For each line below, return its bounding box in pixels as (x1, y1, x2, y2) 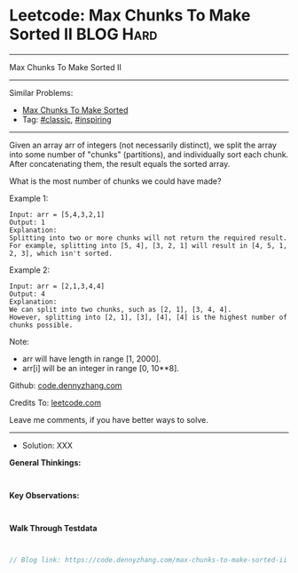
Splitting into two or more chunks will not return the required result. (9, 233, 288, 243)
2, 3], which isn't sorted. (9, 249, 114, 258)
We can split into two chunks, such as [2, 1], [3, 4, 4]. (9, 305, 232, 314)
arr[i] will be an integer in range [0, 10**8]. (21, 362, 180, 373)
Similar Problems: (9, 87, 74, 98)
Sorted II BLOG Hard (9, 24, 158, 44)
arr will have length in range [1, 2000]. (21, 353, 161, 364)
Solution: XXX (21, 440, 74, 450)
